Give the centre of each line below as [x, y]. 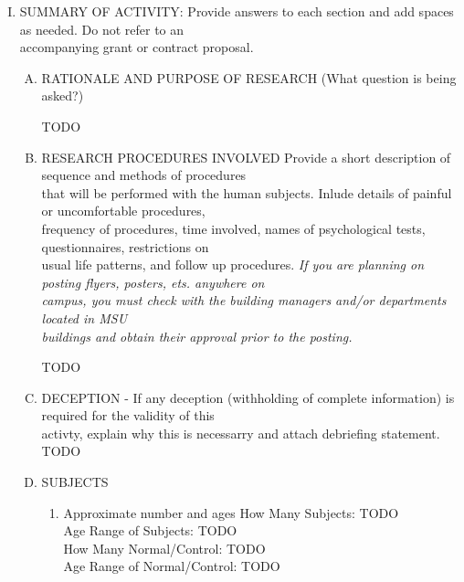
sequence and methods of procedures [144, 175]
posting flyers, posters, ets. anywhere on [153, 282]
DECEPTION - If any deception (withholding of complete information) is [248, 397]
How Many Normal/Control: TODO [164, 548]
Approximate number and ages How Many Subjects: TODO [231, 512]
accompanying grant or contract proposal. [137, 47]
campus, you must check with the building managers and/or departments [244, 300]
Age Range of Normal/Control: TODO [172, 566]
